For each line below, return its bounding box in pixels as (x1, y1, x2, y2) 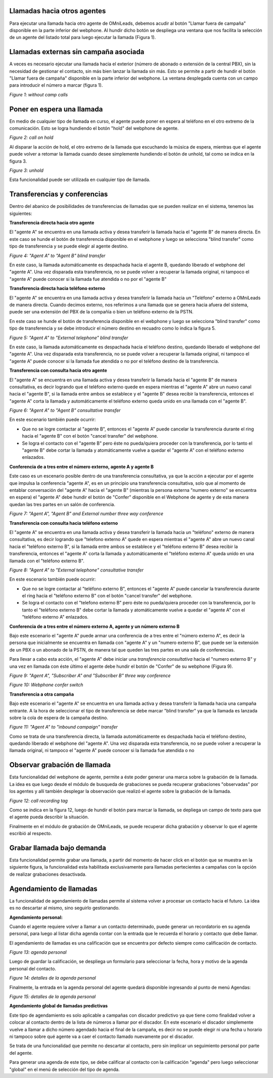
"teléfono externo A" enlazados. (22, 614, 88, 620)
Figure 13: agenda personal (9, 949, 67, 955)
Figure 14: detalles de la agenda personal (9, 975, 96, 981)
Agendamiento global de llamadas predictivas (9, 1003, 108, 1009)
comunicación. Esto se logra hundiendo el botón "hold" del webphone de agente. (9, 125, 179, 131)
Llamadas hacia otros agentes (9, 7, 106, 15)
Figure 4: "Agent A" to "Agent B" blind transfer (9, 253, 106, 259)
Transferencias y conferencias (9, 190, 108, 199)
